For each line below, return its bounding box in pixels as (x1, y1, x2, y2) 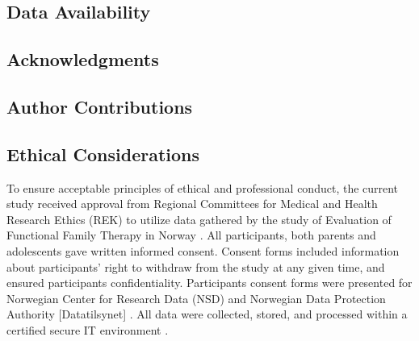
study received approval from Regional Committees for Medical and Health (6, 195, 378, 212)
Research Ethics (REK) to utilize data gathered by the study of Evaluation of (6, 210, 392, 227)
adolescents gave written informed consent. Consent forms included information (6, 242, 400, 259)
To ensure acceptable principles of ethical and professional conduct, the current (6, 179, 399, 196)
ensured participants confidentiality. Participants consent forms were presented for (6, 274, 413, 291)
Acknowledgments (6, 47, 159, 72)
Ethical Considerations (6, 141, 200, 166)
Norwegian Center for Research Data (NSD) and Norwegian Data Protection (6, 289, 386, 306)
